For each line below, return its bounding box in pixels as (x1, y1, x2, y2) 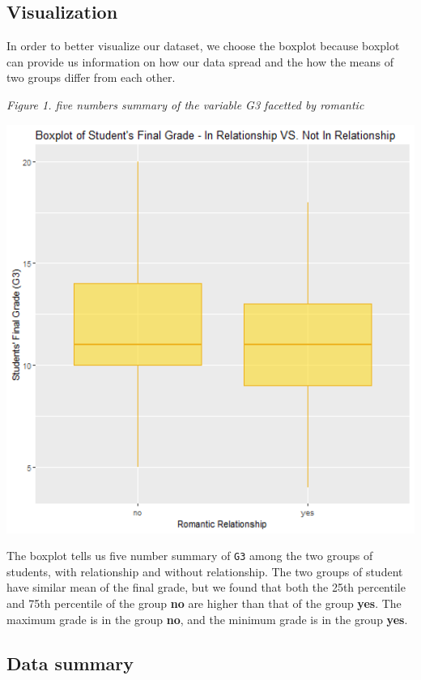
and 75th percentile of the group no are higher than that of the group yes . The (6, 595, 402, 612)
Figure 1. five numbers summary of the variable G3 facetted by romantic (6, 96, 364, 113)
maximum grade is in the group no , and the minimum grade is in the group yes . (6, 610, 408, 627)
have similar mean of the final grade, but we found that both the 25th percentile (6, 579, 406, 596)
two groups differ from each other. (6, 69, 176, 86)
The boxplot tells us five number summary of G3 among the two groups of (6, 547, 373, 564)
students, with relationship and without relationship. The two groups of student (6, 562, 403, 579)
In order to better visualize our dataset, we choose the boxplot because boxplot (6, 37, 400, 54)
